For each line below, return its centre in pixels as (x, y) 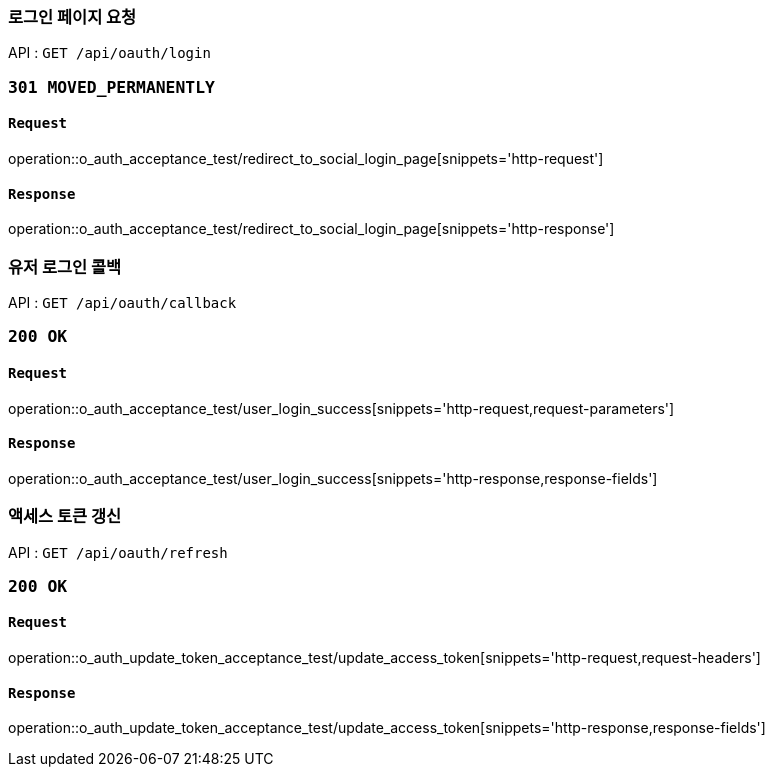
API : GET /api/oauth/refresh (118, 552)
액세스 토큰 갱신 (65, 516)
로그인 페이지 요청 (72, 17)
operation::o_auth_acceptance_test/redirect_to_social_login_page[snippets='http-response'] (311, 229)
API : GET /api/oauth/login (109, 53)
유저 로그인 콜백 (65, 266)
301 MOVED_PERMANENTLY (111, 87)
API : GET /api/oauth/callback (122, 302)
